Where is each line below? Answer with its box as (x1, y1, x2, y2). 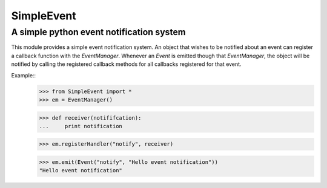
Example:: (11, 71, 36, 79)
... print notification (39, 123, 122, 129)
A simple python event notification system (11, 27, 186, 37)
